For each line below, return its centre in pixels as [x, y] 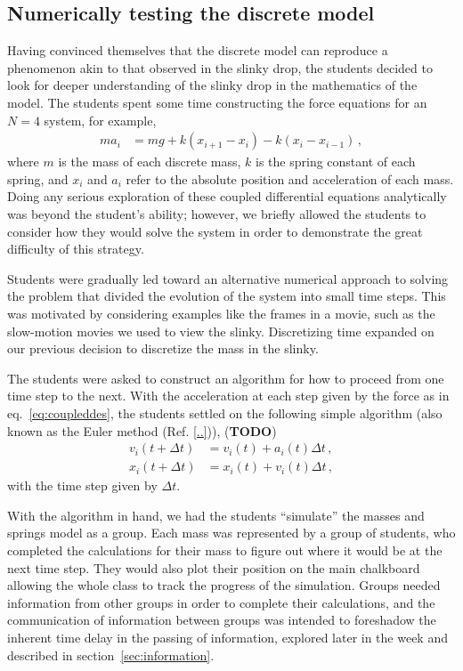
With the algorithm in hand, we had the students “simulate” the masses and [216, 515]
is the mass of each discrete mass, [150, 162]
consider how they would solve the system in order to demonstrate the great [215, 231]
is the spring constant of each [336, 162]
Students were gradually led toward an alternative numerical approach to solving [228, 278]
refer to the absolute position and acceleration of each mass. [290, 178]
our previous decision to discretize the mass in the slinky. [163, 348]
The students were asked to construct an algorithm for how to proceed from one [226, 378]
